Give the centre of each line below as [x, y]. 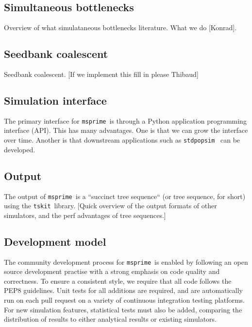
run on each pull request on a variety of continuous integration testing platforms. [124, 300]
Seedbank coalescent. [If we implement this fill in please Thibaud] [101, 74]
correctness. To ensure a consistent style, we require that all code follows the [118, 281]
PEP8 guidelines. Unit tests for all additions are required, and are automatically [123, 290]
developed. [20, 149]
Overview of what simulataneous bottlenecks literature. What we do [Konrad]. [120, 27]
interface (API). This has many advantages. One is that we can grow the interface [126, 130]
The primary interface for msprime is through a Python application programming [125, 120]
